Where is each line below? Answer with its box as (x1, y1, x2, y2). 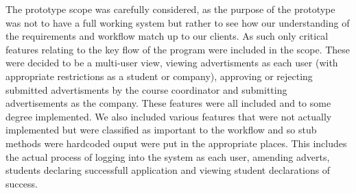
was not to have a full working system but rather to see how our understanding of (5, 15, 350, 29)
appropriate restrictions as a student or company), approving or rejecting (5, 68, 313, 83)
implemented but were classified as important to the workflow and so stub (5, 123, 317, 137)
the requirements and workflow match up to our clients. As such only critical (5, 29, 329, 43)
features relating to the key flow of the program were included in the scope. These (5, 42, 351, 56)
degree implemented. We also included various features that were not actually (5, 109, 332, 123)
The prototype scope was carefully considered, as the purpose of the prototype (5, 2, 335, 16)
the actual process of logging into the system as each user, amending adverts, (5, 149, 330, 164)
